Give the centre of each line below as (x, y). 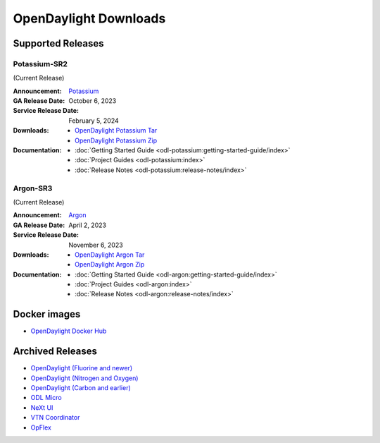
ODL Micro (46, 398)
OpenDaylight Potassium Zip (116, 140)
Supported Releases (59, 43)
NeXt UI (42, 407)
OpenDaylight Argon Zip (110, 265)
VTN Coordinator (55, 418)
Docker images (47, 314)
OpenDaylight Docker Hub (69, 331)
